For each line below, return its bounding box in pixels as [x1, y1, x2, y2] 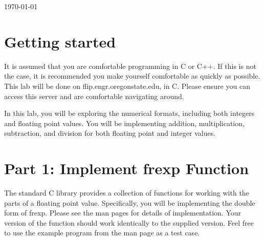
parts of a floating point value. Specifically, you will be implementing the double [4, 197, 255, 208]
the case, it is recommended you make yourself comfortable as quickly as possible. [4, 70, 260, 81]
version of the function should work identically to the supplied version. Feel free [4, 217, 254, 228]
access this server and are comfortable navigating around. [4, 90, 184, 101]
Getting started [4, 31, 116, 52]
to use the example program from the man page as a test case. [4, 227, 200, 238]
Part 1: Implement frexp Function [4, 158, 249, 179]
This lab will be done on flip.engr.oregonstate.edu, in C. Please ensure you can [4, 80, 250, 91]
